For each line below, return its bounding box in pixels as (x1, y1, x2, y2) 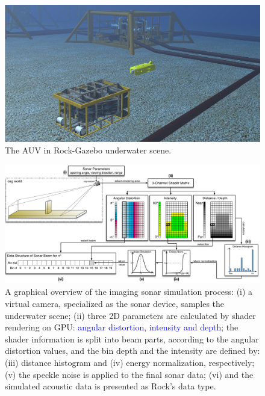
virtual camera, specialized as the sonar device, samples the (5, 297, 225, 309)
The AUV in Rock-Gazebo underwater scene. (5, 144, 172, 156)
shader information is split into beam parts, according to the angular (5, 332, 259, 345)
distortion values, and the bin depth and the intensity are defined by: (5, 344, 260, 357)
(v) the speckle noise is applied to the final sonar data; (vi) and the (5, 368, 254, 380)
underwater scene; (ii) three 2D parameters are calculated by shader (5, 309, 256, 321)
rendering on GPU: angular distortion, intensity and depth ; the (5, 321, 238, 333)
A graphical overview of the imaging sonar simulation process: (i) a (5, 285, 253, 298)
